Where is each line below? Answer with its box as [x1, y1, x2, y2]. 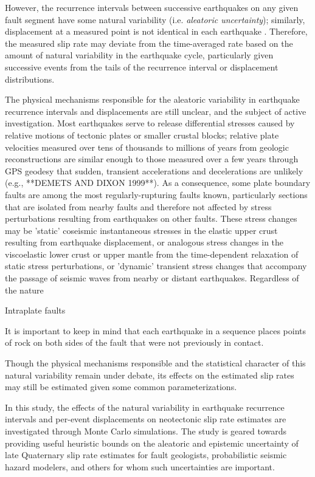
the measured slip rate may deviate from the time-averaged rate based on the [5, 36, 293, 49]
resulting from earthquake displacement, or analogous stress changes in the [5, 236, 284, 249]
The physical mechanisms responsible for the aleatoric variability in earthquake [5, 93, 300, 106]
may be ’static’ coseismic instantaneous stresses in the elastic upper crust [5, 224, 278, 236]
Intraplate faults [5, 304, 66, 317]
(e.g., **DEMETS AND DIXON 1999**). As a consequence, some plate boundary [5, 176, 311, 189]
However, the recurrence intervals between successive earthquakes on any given [5, 1, 299, 13]
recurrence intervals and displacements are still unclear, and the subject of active [5, 105, 306, 117]
